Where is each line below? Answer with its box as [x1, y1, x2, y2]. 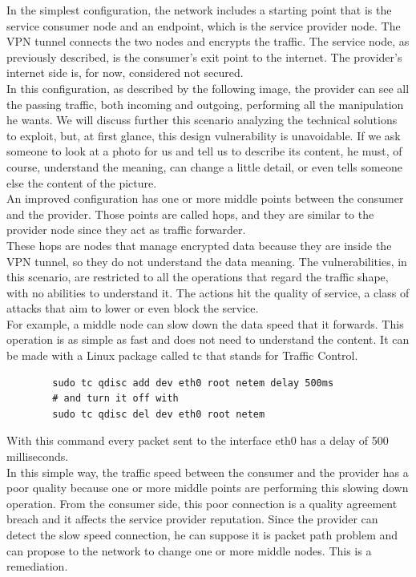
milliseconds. [6, 448, 69, 465]
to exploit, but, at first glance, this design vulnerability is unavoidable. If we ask [6, 127, 401, 143]
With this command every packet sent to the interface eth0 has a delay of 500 [6, 432, 389, 449]
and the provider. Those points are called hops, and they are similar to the [6, 205, 374, 222]
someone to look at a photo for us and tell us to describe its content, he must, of [6, 143, 402, 159]
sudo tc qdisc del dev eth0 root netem [52, 408, 265, 420]
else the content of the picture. [6, 174, 157, 191]
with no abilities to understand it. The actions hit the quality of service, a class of [6, 284, 410, 301]
